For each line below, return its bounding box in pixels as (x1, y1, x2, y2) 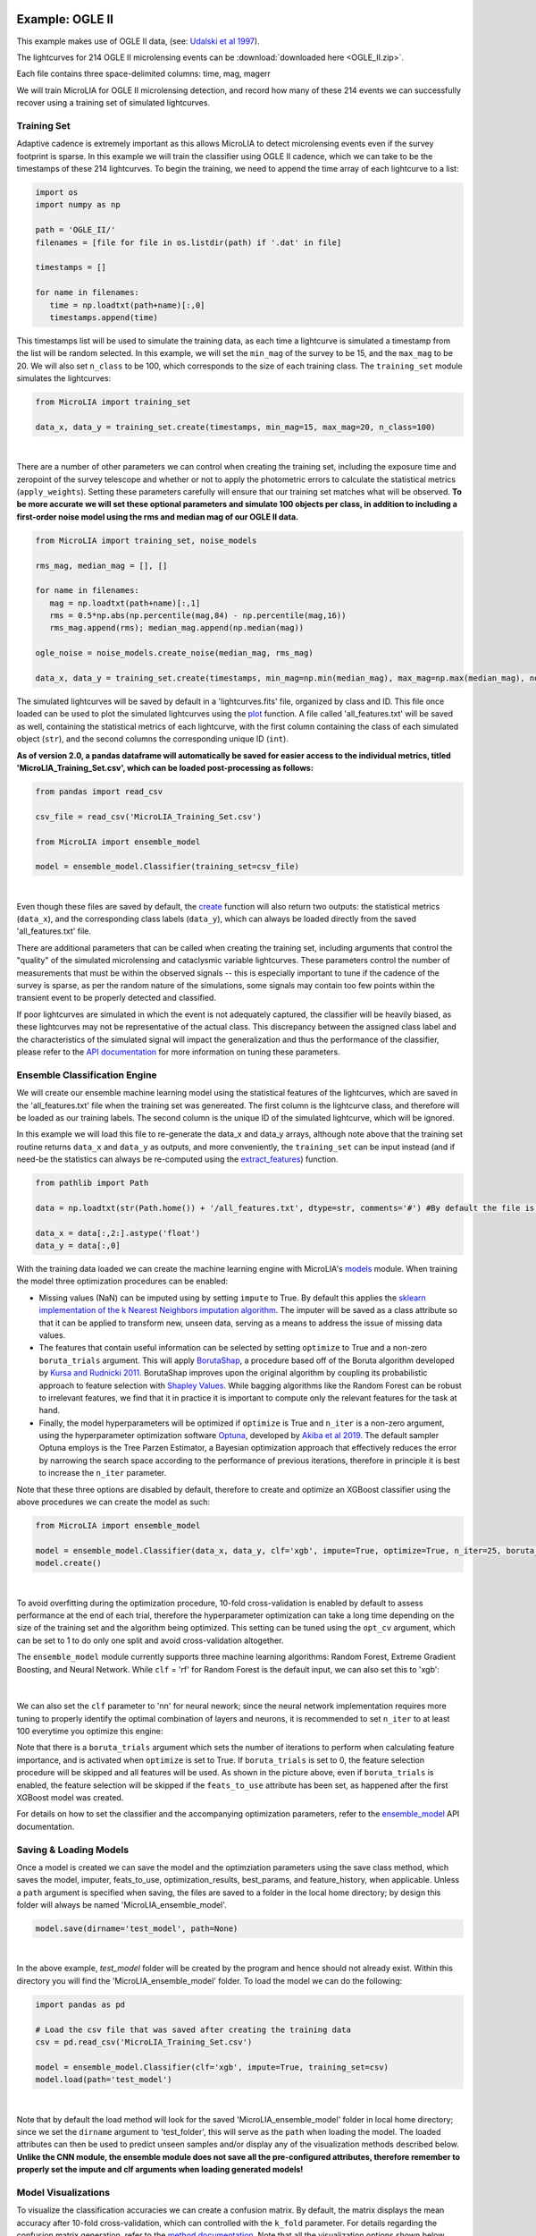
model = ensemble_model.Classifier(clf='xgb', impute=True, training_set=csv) (35, 2062, 389, 2072)
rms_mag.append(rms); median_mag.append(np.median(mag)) (49, 623, 305, 633)
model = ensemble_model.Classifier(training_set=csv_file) (35, 861, 299, 872)
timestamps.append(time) (49, 312, 158, 322)
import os (35, 187, 79, 197)
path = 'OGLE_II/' (35, 224, 116, 235)
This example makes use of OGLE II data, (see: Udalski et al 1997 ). (16, 36, 260, 47)
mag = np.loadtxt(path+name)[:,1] (49, 597, 201, 608)
